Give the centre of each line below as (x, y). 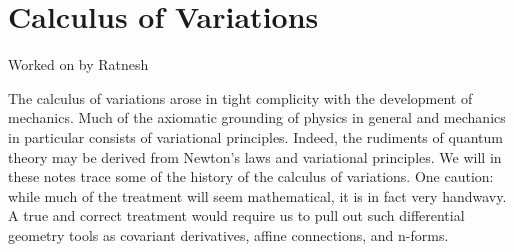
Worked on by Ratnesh (78, 64)
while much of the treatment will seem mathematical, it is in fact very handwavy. (257, 195)
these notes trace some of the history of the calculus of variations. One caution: (251, 176)
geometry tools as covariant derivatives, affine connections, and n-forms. (228, 234)
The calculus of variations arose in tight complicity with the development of (240, 97)
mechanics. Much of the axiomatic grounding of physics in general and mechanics (257, 117)
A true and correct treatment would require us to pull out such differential (236, 215)
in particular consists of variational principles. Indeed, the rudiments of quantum (255, 136)
